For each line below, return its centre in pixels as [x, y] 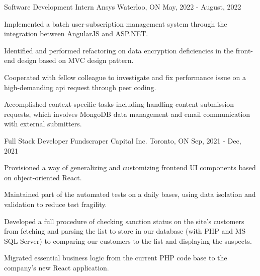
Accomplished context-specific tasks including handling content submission [119, 104]
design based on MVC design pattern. [75, 60]
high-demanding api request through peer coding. [80, 87]
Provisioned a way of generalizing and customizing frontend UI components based [130, 167]
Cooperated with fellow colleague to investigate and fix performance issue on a [125, 77]
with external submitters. [43, 124]
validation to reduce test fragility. [56, 204]
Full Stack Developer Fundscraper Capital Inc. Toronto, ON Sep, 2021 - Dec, [123, 140]
